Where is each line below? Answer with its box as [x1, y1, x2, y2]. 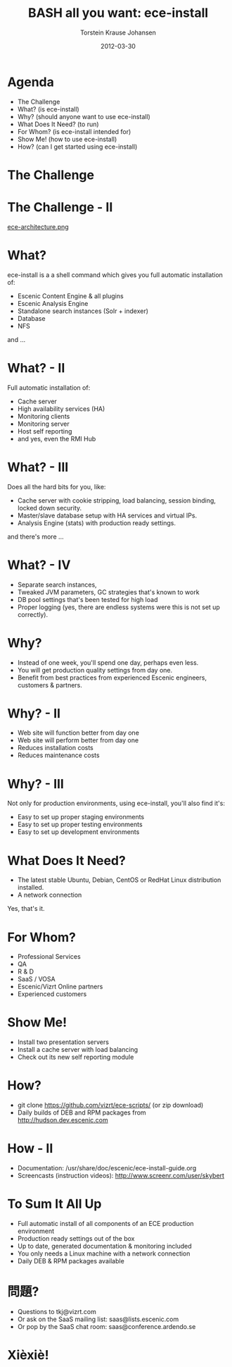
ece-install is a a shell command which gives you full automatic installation [7, 270, 224, 279]
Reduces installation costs [17, 744, 94, 752]
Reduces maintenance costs [17, 751, 100, 759]
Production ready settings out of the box [17, 1234, 135, 1242]
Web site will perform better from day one [17, 736, 139, 744]
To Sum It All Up [7, 1196, 102, 1212]
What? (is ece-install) [17, 104, 79, 114]
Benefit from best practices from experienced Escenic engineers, [17, 673, 207, 682]
